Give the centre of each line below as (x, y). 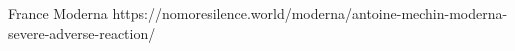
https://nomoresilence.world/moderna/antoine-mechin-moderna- (310, 13)
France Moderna (58, 13)
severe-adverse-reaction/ (82, 32)
